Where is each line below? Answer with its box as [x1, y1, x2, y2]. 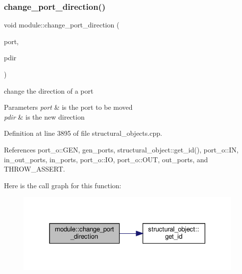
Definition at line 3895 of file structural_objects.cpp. [4, 128, 162, 138]
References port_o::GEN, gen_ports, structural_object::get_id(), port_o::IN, [4, 144, 239, 154]
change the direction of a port [4, 85, 94, 96]
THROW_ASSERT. [4, 164, 65, 174]
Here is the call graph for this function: [4, 180, 121, 190]
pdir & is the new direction [4, 111, 85, 122]
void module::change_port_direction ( [4, 20, 120, 30]
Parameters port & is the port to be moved [4, 102, 133, 112]
